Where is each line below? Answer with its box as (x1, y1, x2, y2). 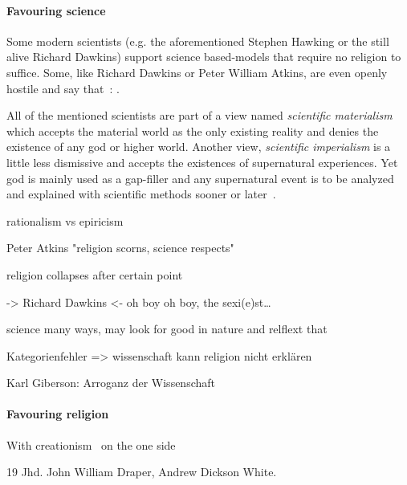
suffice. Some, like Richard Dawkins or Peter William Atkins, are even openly (6, 63, 388, 80)
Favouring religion (6, 406, 109, 422)
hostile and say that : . (6, 79, 120, 96)
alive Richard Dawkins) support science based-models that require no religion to (6, 48, 401, 65)
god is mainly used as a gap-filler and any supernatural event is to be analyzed (6, 169, 394, 186)
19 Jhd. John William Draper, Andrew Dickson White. (6, 463, 277, 480)
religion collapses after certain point (6, 266, 183, 283)
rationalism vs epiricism (6, 212, 124, 229)
